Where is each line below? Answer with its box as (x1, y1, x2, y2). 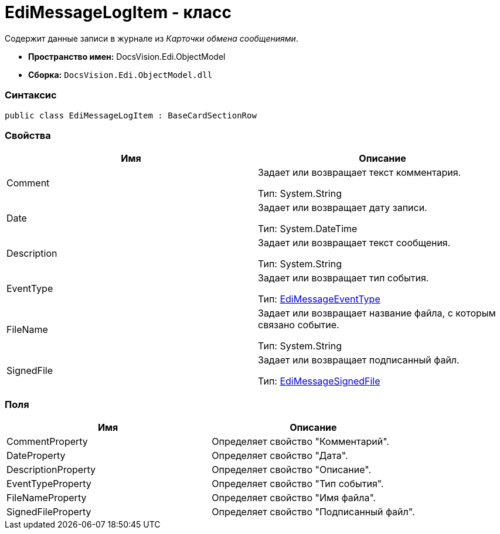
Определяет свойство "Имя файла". (212, 492, 376, 504)
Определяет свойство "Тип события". (212, 478, 384, 489)
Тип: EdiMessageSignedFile (258, 375, 380, 387)
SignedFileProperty (6, 506, 91, 518)
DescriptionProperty (6, 464, 96, 475)
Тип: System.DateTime (258, 223, 358, 235)
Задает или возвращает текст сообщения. (258, 237, 451, 249)
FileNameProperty (6, 492, 87, 504)
